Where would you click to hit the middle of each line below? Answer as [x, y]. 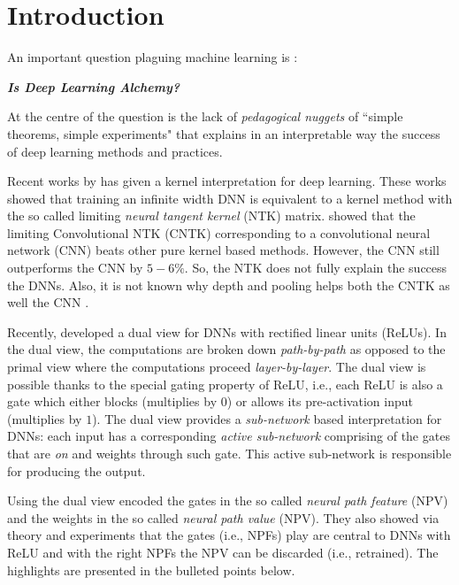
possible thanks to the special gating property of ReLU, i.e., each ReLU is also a [225, 384]
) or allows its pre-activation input [320, 401]
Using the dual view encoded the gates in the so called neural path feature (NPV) [228, 500]
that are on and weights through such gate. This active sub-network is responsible [229, 453]
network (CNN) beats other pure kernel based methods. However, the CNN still [223, 250]
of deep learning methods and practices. [115, 151]
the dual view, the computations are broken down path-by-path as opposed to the [226, 349]
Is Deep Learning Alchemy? [94, 86]
